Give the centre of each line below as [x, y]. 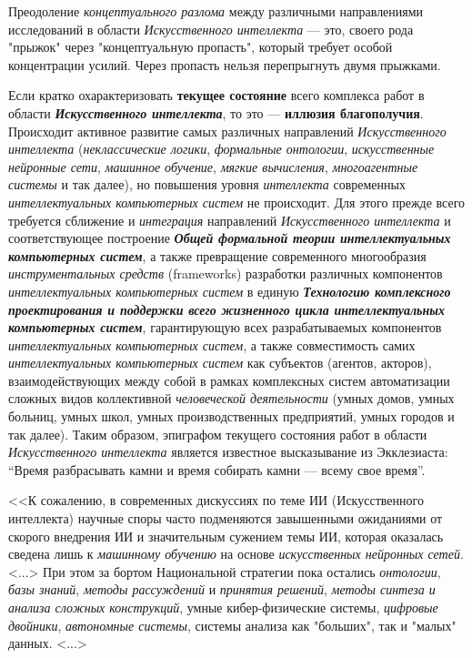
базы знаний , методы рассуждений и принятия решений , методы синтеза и [222, 589]
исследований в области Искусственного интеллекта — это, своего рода [211, 29]
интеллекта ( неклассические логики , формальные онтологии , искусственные [221, 149]
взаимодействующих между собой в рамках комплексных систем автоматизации [229, 380]
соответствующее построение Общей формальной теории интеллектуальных [230, 238]
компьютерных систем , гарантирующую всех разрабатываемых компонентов [225, 327]
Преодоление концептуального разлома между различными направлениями [216, 11]
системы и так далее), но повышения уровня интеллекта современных [207, 184]
